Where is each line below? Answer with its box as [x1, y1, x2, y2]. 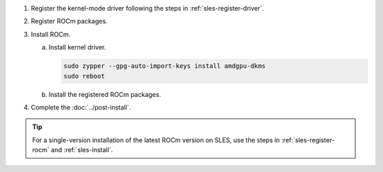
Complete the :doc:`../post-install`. [30, 103, 131, 111]
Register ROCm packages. [30, 17, 108, 25]
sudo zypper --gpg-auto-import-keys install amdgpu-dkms [63, 62, 266, 70]
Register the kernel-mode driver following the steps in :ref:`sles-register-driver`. [30, 4, 265, 12]
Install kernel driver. [48, 43, 106, 52]
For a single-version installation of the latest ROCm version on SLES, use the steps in [32, 135, 280, 144]
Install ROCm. [30, 30, 71, 38]
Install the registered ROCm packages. [48, 90, 161, 98]
